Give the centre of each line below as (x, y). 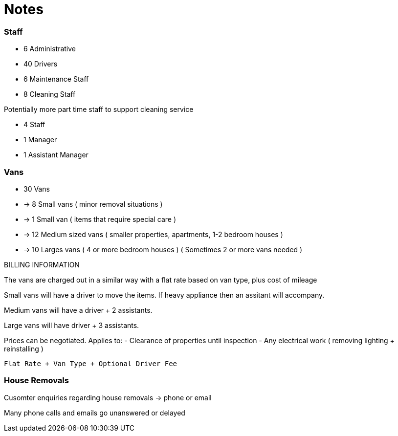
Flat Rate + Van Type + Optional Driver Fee (91, 363)
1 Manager (40, 140)
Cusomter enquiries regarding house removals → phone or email (108, 397)
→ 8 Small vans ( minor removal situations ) (93, 204)
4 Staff (34, 125)
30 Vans (37, 189)
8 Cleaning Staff (50, 94)
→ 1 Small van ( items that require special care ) (100, 219)
